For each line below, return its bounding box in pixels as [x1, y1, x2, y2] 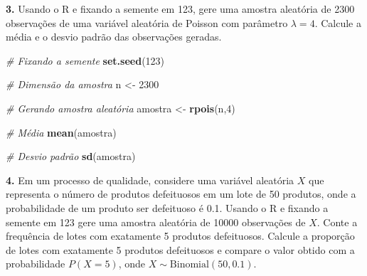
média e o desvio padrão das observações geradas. [6, 29, 222, 44]
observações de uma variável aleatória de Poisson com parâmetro [6, 15, 288, 30]
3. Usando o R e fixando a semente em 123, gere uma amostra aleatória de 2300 [6, 1, 355, 16]
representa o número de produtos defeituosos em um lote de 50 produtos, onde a [6, 186, 356, 201]
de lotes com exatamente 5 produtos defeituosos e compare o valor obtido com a [6, 242, 355, 257]
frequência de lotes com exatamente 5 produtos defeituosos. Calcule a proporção [6, 228, 355, 243]
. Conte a [317, 214, 358, 229]
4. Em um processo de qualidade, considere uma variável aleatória [6, 172, 294, 187]
